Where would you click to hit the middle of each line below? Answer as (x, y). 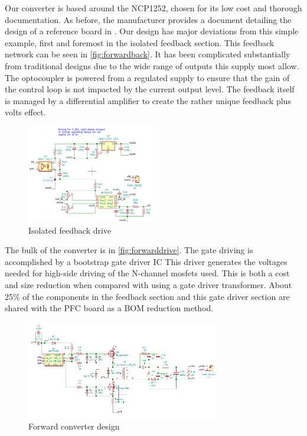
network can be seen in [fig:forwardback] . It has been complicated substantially (148, 54)
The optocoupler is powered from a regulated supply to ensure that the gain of (147, 77)
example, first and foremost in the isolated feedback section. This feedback (140, 42)
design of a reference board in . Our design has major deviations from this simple (152, 31)
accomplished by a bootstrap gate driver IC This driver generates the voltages (146, 261)
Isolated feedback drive (70, 230)
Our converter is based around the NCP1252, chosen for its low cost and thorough (153, 8)
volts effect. (25, 112)
